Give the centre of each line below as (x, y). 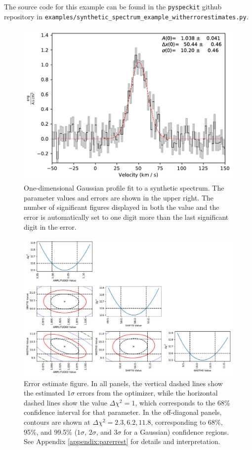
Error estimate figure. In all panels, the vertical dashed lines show (123, 383)
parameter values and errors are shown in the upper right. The (119, 197)
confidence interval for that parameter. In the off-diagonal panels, (123, 412)
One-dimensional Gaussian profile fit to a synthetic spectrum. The (124, 188)
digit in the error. (50, 226)
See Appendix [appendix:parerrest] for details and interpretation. (122, 441)
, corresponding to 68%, (187, 422)
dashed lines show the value (65, 402)
